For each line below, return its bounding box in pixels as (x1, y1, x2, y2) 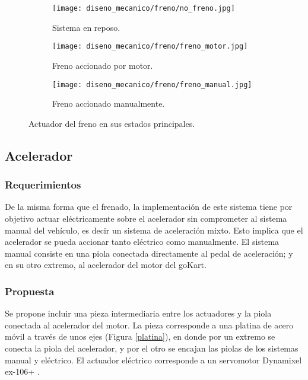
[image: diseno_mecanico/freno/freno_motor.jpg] (52, 42, 248, 51)
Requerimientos (5, 177, 81, 192)
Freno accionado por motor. (52, 59, 153, 71)
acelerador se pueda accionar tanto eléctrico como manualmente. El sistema (5, 235, 280, 248)
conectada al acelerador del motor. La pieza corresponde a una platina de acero (5, 318, 294, 331)
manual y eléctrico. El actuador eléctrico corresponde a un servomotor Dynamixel (5, 353, 302, 366)
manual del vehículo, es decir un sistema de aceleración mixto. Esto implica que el (5, 223, 303, 236)
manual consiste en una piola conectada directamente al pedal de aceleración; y (5, 247, 293, 259)
